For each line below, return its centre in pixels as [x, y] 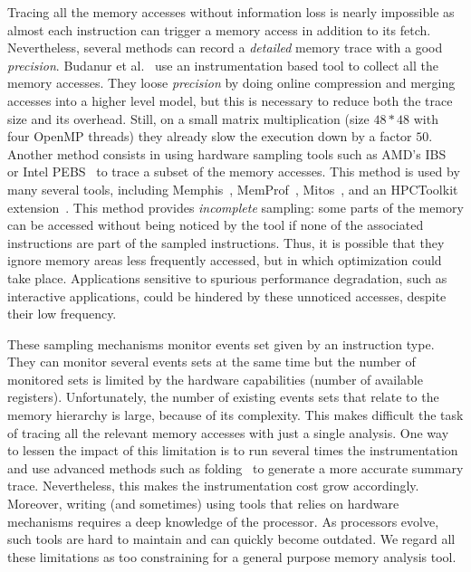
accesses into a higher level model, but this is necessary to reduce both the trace [230, 100]
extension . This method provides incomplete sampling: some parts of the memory [235, 207]
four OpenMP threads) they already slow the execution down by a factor [210, 136]
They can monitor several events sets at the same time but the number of [211, 362]
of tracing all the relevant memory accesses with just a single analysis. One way [228, 432]
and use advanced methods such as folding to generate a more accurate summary [235, 467]
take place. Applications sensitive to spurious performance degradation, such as [227, 277]
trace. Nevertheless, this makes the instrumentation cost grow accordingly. [213, 486]
